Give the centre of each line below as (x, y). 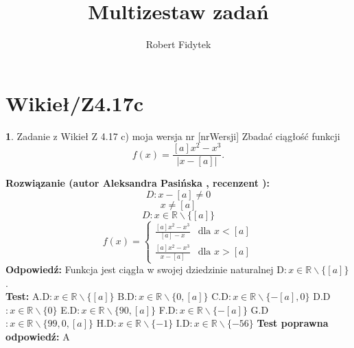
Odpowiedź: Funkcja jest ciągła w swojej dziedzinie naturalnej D (145, 269)
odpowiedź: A (38, 336)
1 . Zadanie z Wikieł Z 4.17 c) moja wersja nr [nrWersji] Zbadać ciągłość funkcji (173, 136)
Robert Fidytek (178, 44)
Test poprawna (293, 323)
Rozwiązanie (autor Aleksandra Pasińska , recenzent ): (138, 183)
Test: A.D (28, 296)
